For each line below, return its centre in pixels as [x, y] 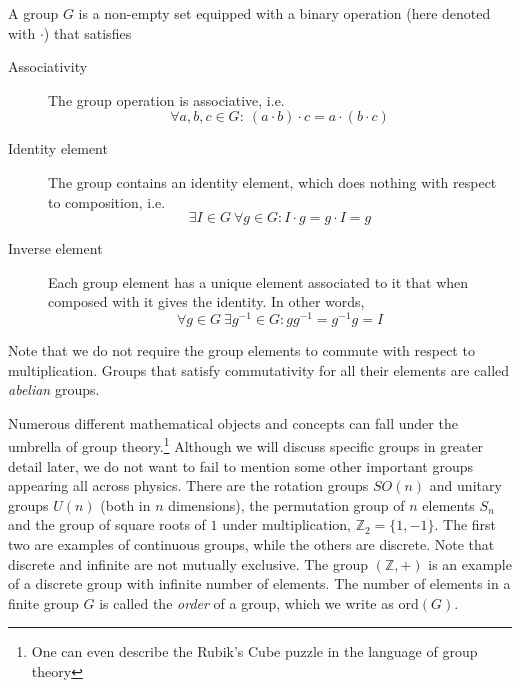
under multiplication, [286, 524]
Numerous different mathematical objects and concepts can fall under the [233, 422]
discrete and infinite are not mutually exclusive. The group [188, 563]
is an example [470, 563]
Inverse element [55, 248]
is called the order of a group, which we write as [246, 602]
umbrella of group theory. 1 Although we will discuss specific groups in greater [246, 445]
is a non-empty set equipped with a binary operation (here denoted [284, 13]
